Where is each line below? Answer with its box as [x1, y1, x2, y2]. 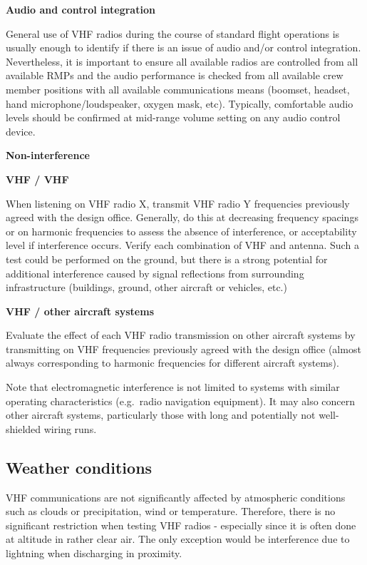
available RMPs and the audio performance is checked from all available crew [6, 68, 343, 83]
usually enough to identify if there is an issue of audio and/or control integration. [6, 40, 361, 55]
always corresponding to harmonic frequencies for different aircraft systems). [6, 355, 339, 370]
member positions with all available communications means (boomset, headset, [6, 81, 350, 96]
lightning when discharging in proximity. [6, 546, 182, 561]
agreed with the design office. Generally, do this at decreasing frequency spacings [6, 210, 358, 225]
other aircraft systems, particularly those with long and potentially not [6, 407, 316, 422]
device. [6, 123, 36, 138]
